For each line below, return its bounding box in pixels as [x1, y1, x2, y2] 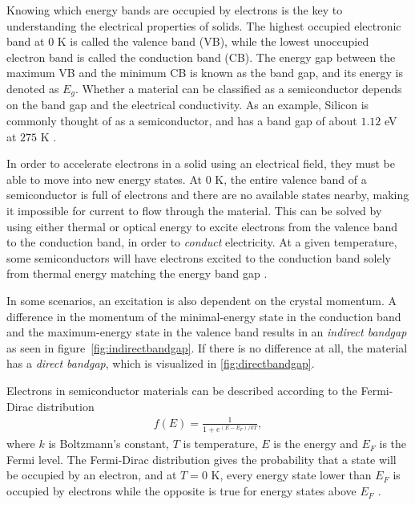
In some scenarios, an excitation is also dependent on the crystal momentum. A [6, 291, 397, 308]
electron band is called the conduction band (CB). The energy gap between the [6, 48, 396, 65]
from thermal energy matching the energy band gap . [6, 265, 268, 282]
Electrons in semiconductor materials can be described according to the [6, 381, 357, 398]
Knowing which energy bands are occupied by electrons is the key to [6, 2, 343, 18]
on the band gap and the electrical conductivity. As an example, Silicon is [6, 96, 369, 113]
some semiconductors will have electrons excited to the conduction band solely [6, 249, 391, 266]
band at [6, 33, 45, 50]
